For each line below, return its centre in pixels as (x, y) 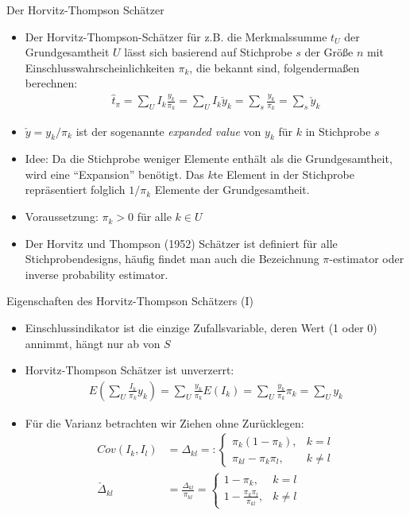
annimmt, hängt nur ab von (93, 343)
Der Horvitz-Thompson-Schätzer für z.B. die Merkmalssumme (176, 36)
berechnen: (51, 83)
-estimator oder (367, 259)
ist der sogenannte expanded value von (168, 131)
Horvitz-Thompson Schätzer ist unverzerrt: (130, 370)
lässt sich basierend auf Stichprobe (208, 52)
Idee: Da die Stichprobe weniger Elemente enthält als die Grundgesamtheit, (209, 159)
